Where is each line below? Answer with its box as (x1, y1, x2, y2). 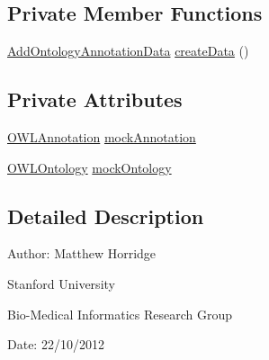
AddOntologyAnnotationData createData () (7, 41, 249, 60)
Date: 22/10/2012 (7, 335, 104, 354)
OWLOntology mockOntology (7, 157, 172, 176)
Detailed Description (7, 202, 204, 229)
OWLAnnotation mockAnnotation (7, 128, 196, 146)
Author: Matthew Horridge (7, 244, 157, 263)
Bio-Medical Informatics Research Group (7, 304, 233, 323)
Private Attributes (7, 85, 183, 113)
